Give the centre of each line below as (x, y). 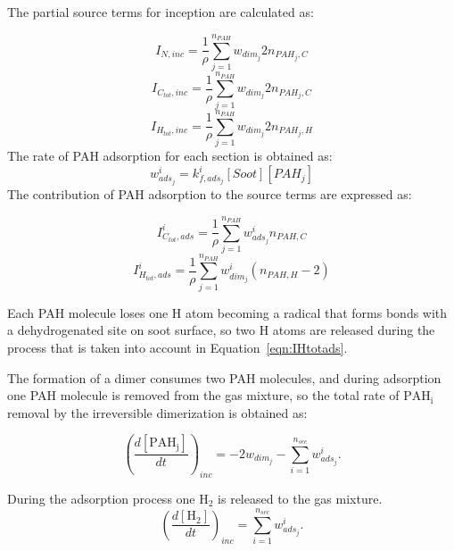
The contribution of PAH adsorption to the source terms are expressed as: (210, 194)
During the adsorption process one (101, 499)
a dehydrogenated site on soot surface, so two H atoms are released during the (221, 330)
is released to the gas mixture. (300, 499)
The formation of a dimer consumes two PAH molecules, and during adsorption (224, 377)
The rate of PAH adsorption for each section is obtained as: (170, 156)
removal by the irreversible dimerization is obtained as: (157, 412)
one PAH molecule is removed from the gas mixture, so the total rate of (203, 395)
